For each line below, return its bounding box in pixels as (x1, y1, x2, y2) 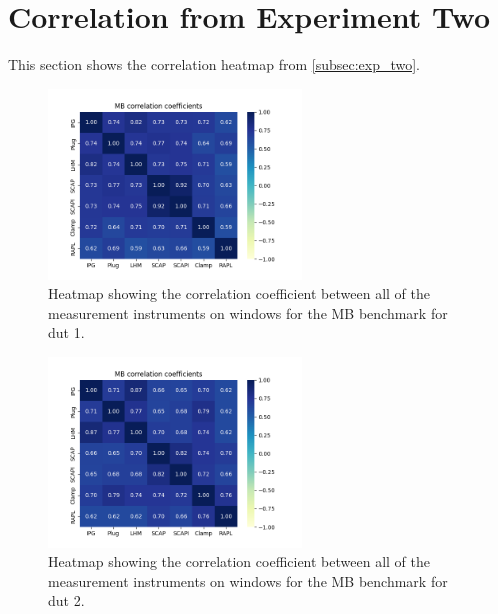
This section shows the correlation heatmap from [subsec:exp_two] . (8, 54, 421, 75)
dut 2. (48, 590, 85, 611)
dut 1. (48, 322, 85, 343)
